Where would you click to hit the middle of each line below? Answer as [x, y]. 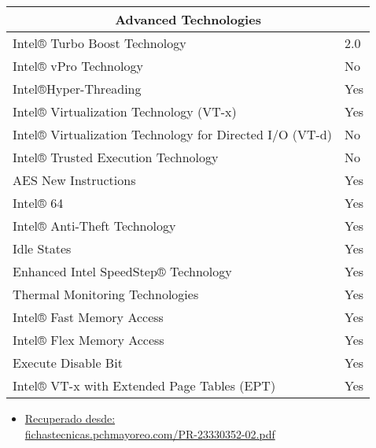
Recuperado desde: [70, 418]
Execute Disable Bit [68, 363]
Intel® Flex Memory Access [88, 340]
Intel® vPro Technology [78, 66]
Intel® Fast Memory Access [88, 317]
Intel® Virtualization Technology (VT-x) [125, 111]
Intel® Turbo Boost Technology [100, 43]
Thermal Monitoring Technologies [106, 294]
